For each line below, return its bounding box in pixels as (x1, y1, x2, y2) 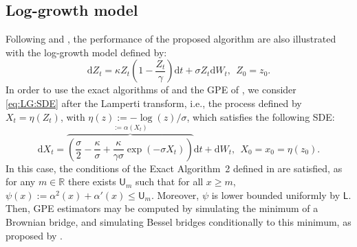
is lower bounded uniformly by (211, 187, 340, 202)
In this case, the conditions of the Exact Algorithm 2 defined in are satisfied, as (6, 161, 343, 175)
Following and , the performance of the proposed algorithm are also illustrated (6, 32, 336, 46)
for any (6, 174, 36, 189)
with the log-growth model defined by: (6, 45, 167, 59)
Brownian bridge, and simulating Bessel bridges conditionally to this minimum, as (6, 214, 351, 228)
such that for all (136, 174, 204, 189)
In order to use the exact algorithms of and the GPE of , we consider (6, 82, 296, 97)
